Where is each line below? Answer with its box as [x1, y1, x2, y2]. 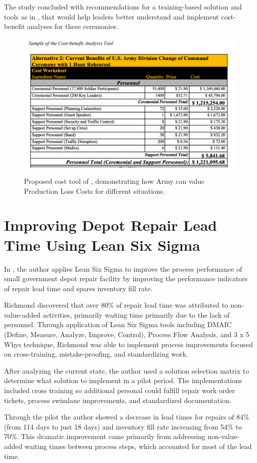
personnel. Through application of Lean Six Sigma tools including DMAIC [4, 319, 232, 330]
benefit [4, 21, 25, 31]
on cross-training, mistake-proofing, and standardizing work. [4, 349, 188, 359]
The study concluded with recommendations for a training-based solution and [4, 1, 242, 11]
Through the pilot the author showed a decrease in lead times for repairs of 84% [4, 412, 250, 422]
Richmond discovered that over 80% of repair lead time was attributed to [4, 300, 228, 310]
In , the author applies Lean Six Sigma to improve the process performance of [4, 263, 243, 274]
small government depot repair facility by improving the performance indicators [4, 273, 248, 284]
